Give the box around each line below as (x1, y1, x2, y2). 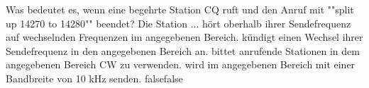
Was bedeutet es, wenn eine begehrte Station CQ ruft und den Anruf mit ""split (6, 2, 354, 16)
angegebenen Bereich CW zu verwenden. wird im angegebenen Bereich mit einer (6, 57, 356, 72)
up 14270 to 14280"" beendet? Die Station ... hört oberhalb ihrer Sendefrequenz (6, 15, 351, 30)
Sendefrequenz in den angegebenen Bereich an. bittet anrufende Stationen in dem (6, 43, 360, 58)
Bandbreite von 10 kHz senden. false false (6, 70, 183, 85)
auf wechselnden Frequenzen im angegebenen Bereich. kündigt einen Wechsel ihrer (6, 30, 363, 44)
